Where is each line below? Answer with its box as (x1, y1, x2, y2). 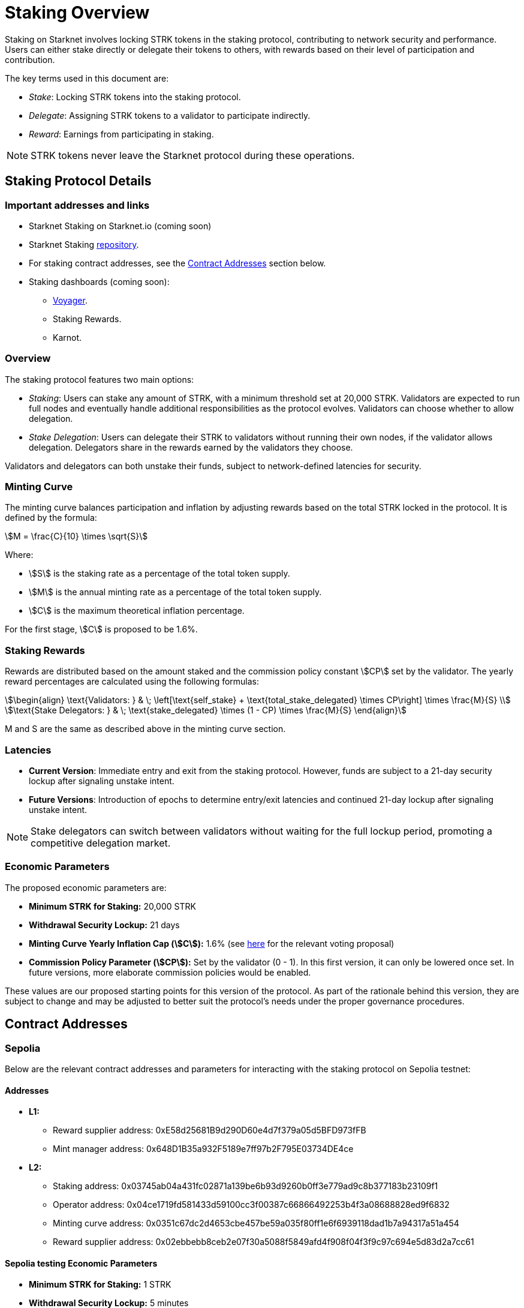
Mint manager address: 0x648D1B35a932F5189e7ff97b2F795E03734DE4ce (53, 1144, 354, 1154)
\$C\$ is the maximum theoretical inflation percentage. (29, 605, 245, 616)
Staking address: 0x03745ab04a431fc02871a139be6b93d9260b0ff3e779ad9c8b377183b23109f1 (53, 1181, 438, 1192)
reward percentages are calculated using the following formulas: (5, 676, 260, 687)
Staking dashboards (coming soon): (29, 276, 170, 287)
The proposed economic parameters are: (5, 882, 167, 893)
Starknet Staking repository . (29, 239, 139, 250)
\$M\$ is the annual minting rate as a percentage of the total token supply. (29, 587, 322, 598)
